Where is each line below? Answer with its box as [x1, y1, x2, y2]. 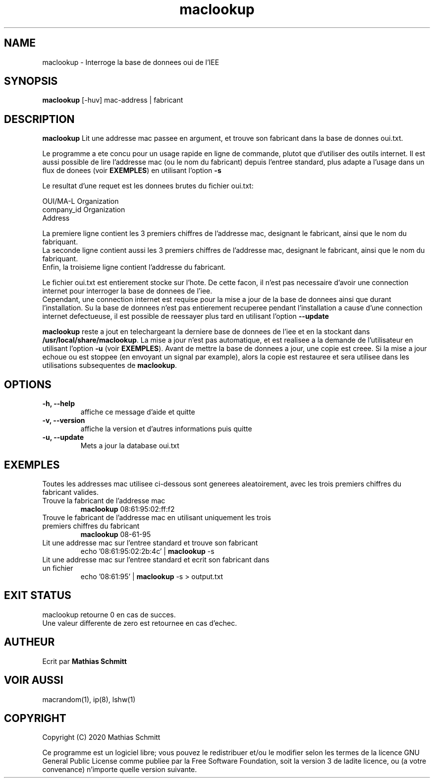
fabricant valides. [42, 487, 99, 496]
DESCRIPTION [4, 113, 75, 125]
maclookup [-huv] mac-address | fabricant [42, 96, 183, 105]
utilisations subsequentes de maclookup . [42, 361, 177, 370]
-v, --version [42, 416, 85, 425]
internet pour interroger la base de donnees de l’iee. [42, 287, 213, 296]
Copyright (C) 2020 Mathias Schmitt [42, 733, 161, 742]
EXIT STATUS [4, 589, 71, 602]
